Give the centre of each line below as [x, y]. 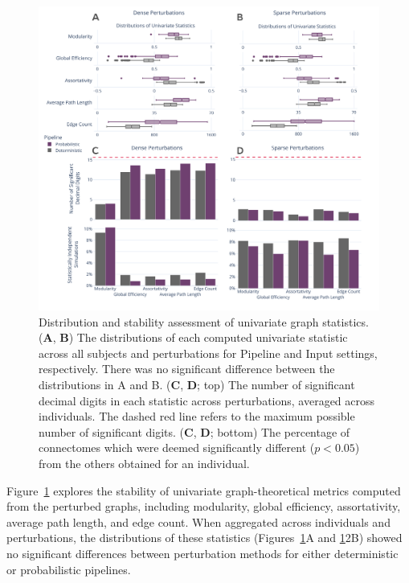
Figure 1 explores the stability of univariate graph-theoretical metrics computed [204, 490]
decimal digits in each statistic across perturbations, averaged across [207, 400]
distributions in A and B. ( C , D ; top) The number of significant [197, 384]
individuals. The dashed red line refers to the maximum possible [197, 416]
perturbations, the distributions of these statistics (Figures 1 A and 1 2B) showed [204, 538]
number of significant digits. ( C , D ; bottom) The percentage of [194, 431]
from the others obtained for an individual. [144, 463]
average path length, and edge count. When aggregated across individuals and [198, 521]
